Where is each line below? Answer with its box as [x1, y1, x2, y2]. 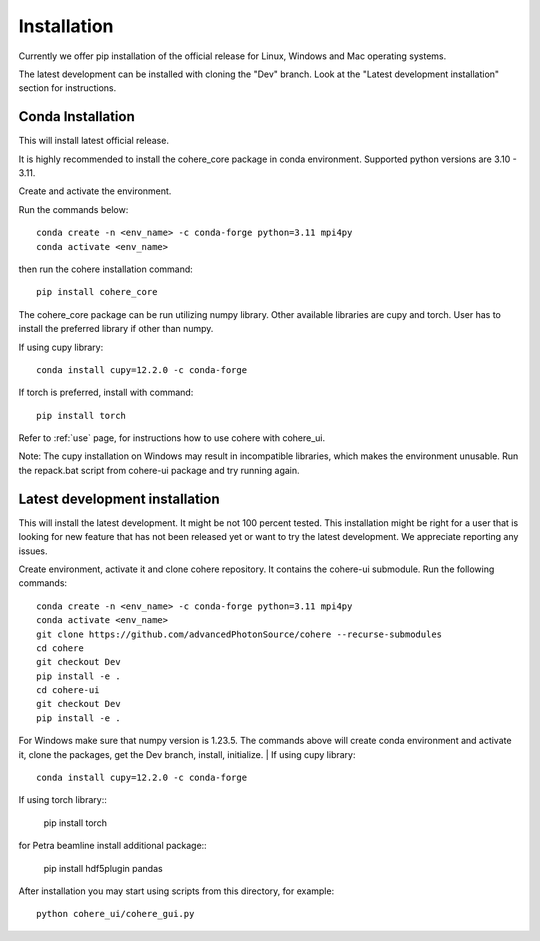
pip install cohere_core [36, 286, 158, 298]
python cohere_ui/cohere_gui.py [36, 908, 195, 920]
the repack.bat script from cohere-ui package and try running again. [18, 464, 300, 476]
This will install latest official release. [18, 135, 170, 147]
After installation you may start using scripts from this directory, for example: [18, 885, 335, 897]
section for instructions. [18, 82, 117, 94]
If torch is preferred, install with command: [18, 386, 194, 399]
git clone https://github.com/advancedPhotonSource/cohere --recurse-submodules [36, 628, 443, 640]
